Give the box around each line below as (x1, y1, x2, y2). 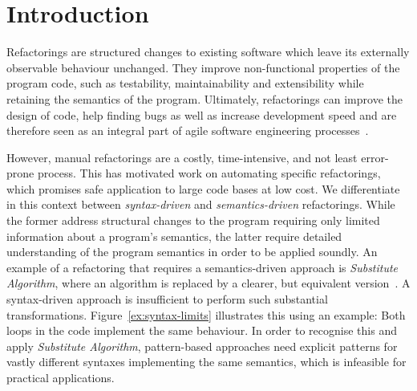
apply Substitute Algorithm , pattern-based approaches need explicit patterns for (6, 337, 398, 354)
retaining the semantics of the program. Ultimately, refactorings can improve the (6, 90, 403, 107)
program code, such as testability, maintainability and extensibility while (6, 75, 364, 92)
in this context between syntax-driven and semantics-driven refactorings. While (6, 196, 395, 213)
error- (361, 149, 389, 165)
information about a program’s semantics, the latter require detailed (6, 227, 342, 244)
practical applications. (6, 369, 115, 385)
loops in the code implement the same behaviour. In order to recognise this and (6, 322, 397, 339)
